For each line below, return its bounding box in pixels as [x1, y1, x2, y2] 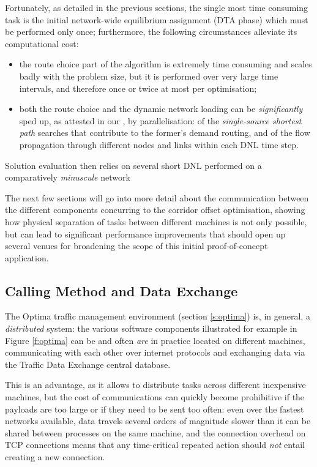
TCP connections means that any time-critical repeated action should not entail [5, 438, 305, 451]
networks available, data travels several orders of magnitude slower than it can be [5, 414, 311, 427]
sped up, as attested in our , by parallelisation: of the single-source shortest [19, 114, 302, 127]
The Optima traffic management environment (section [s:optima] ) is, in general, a [5, 310, 310, 323]
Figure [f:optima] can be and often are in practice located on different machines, [5, 334, 305, 346]
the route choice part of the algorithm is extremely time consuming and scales [19, 58, 312, 70]
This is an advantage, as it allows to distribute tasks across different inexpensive [5, 378, 306, 391]
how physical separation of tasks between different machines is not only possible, [5, 215, 307, 228]
